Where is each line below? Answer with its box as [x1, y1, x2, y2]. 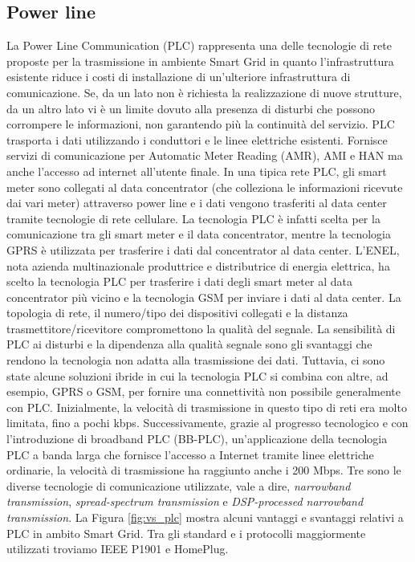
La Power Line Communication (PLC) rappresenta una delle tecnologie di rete [6, 37, 392, 54]
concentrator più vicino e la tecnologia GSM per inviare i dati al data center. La [6, 288, 401, 305]
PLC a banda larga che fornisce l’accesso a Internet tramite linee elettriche [6, 446, 374, 462]
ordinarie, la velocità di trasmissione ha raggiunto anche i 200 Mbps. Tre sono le [6, 462, 401, 479]
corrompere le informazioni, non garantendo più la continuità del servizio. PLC [6, 116, 395, 132]
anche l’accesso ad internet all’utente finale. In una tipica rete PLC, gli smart [6, 162, 387, 179]
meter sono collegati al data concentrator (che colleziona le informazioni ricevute [6, 178, 403, 195]
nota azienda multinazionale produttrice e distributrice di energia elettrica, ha [6, 257, 390, 274]
